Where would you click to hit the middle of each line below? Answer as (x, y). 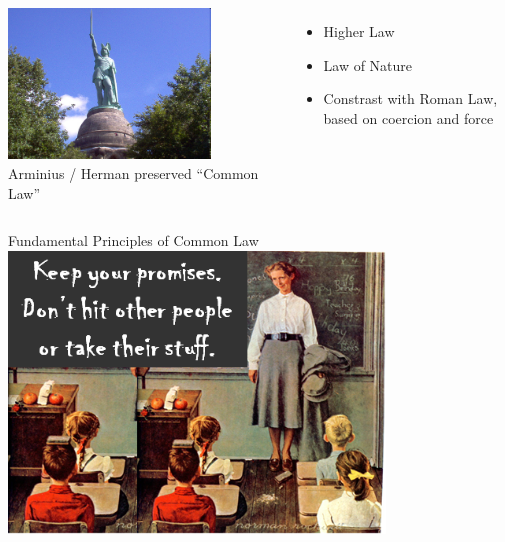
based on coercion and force (408, 117)
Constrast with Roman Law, (410, 98)
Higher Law (359, 31)
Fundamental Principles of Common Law (133, 240)
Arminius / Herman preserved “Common (133, 173)
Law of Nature (368, 64)
